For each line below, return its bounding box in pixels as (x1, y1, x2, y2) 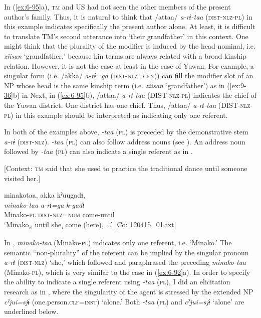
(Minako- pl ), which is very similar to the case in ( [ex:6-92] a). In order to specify (4, 266, 250, 277)
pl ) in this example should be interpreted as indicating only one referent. (4, 109, 228, 120)
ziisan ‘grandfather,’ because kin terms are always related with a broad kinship (4, 50, 247, 61)
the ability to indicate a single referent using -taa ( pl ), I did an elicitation (4, 276, 230, 287)
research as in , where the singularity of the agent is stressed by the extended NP (4, 286, 253, 296)
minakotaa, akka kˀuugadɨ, (4, 190, 85, 200)
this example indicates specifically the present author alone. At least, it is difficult (4, 21, 255, 32)
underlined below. (4, 306, 59, 316)
